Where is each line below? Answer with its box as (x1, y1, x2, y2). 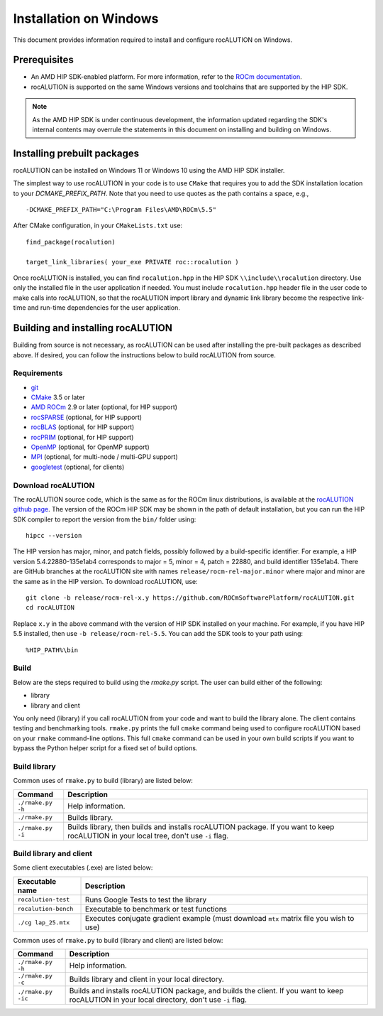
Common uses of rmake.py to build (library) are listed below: (13, 777, 193, 785)
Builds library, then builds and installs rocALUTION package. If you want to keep (67, 821, 335, 831)
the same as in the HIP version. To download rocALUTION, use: (13, 577, 198, 585)
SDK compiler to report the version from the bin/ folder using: (13, 515, 196, 524)
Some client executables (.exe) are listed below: (13, 863, 153, 872)
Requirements (13, 368, 63, 378)
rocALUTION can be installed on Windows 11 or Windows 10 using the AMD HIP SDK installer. (13, 166, 285, 174)
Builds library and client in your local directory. (69, 974, 225, 984)
